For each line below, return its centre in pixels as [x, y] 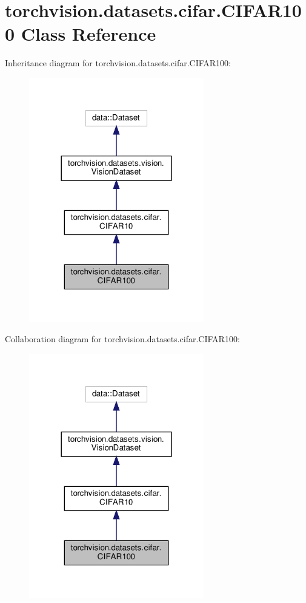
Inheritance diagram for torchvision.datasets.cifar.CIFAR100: [118, 63]
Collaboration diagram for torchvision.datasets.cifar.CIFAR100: [122, 339]
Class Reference [88, 34]
